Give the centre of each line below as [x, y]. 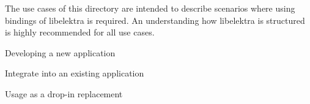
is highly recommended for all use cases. [80, 32]
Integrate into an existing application [75, 73]
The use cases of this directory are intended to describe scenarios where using [150, 8]
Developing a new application [60, 52]
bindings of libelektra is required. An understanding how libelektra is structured [155, 20]
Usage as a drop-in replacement [64, 93]
